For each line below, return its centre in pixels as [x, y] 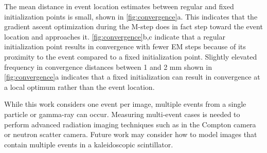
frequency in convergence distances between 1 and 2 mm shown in [108, 66]
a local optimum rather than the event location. [79, 87]
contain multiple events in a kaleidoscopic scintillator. [89, 144]
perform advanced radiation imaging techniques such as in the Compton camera [130, 124]
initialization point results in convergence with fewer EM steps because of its [125, 46]
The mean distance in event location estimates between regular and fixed [119, 6]
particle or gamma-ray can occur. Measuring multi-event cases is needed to [122, 114]
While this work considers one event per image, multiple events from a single [125, 104]
